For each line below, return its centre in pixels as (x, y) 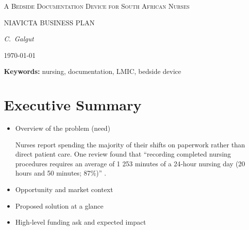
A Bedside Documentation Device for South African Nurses (97, 6)
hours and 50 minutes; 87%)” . (61, 173)
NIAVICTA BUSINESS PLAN (50, 22)
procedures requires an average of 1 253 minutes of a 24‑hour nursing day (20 (130, 163)
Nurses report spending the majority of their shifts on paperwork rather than (130, 144)
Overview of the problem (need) (63, 128)
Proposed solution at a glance (59, 205)
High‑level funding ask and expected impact (81, 222)
